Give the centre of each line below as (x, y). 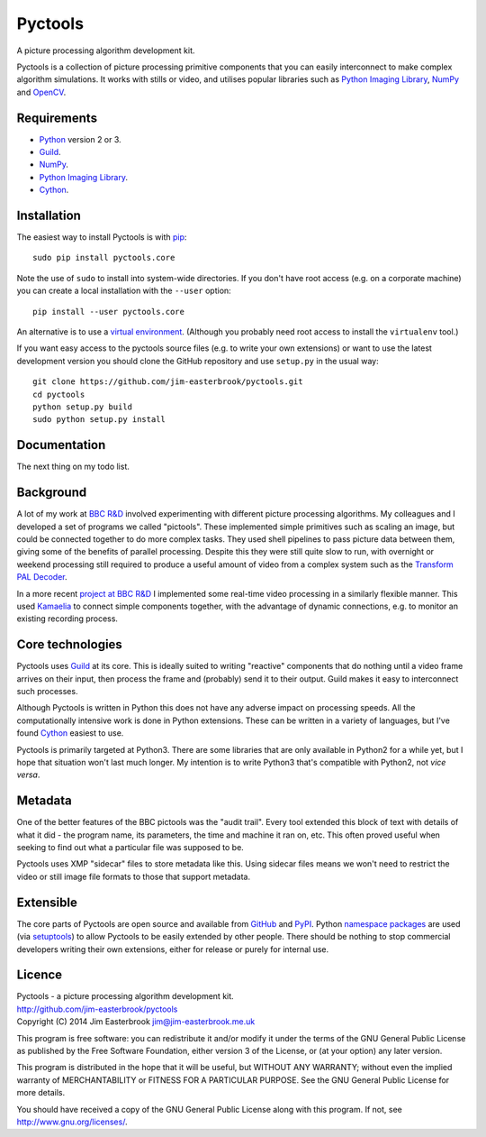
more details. (41, 1093)
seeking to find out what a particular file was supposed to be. (130, 848)
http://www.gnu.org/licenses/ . (72, 1122)
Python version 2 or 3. (80, 139)
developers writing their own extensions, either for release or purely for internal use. (172, 949)
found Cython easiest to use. (70, 733)
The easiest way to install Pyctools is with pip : (102, 237)
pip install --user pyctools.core (108, 312)
